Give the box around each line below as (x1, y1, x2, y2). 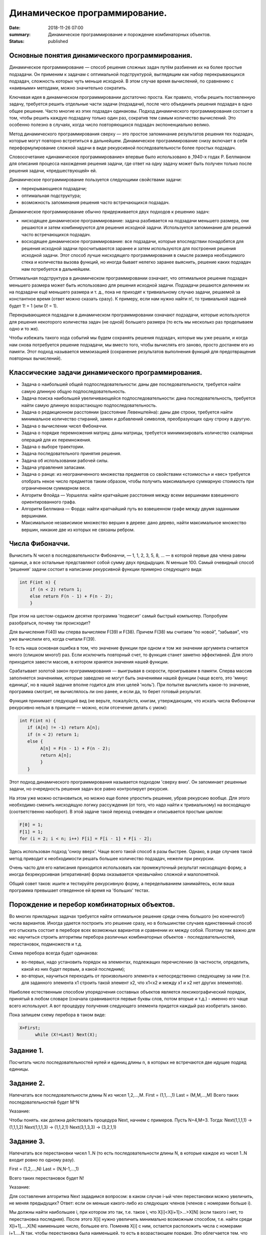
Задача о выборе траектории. (21, 444, 85, 450)
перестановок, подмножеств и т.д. (9, 941, 82, 947)
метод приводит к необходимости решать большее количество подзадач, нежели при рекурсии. (9, 855, 215, 862)
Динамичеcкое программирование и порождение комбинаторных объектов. (48, 31, 211, 37)
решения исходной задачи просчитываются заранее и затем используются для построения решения (21, 245, 236, 251)
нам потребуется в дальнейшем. (21, 266, 91, 272)
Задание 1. (9, 1046, 44, 1055)
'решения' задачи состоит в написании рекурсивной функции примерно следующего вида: (9, 566, 203, 573)
